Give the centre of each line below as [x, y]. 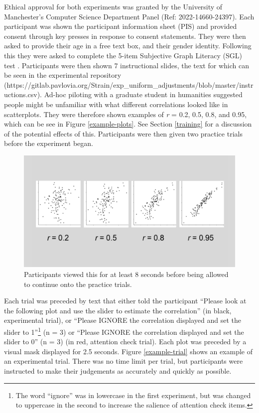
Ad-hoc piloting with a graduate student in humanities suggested [143, 94]
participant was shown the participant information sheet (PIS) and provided [121, 26]
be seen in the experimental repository [63, 75]
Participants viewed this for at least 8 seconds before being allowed [126, 274]
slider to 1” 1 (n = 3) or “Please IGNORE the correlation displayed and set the [124, 331]
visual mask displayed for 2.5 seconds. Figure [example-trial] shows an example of [129, 351]
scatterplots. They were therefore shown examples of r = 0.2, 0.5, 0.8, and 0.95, [126, 114]
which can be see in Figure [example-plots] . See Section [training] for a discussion [128, 124]
